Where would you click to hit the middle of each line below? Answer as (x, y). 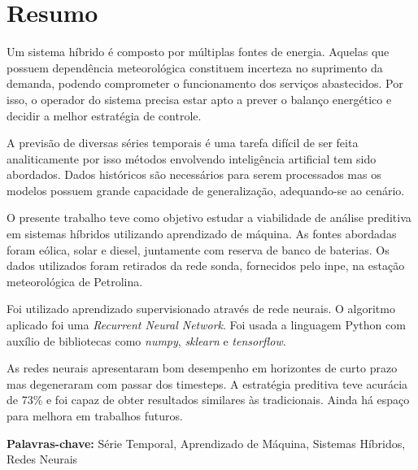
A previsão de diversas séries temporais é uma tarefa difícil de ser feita (183, 143)
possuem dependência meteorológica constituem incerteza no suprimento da (195, 67)
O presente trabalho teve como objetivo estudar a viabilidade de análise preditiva (209, 218)
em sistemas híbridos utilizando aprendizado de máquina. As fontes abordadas (202, 234)
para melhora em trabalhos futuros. (95, 416)
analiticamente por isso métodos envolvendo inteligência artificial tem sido (192, 158)
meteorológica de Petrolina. (75, 281)
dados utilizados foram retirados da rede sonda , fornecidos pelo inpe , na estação (206, 265)
